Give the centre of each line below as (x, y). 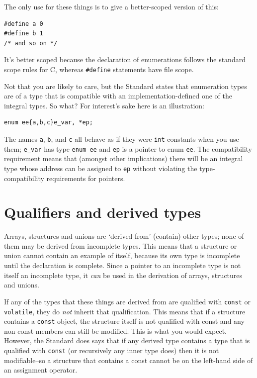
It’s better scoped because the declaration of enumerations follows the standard (125, 59)
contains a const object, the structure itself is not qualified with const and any (124, 321)
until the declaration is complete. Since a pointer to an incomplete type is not (123, 265)
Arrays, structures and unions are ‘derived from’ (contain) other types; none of (124, 236)
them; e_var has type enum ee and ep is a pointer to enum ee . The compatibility (128, 148)
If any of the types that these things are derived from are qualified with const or (127, 301)
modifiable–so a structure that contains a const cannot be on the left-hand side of (128, 360)
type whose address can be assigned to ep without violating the (101, 168)
